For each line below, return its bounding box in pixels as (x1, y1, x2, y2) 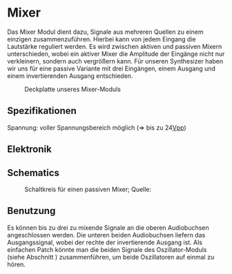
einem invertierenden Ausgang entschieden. (7, 71, 133, 80)
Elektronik (7, 144, 52, 155)
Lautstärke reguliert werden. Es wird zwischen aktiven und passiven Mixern (7, 42, 222, 50)
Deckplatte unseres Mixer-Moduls (24, 85, 121, 93)
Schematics (7, 167, 60, 179)
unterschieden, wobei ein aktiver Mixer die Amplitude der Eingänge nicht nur (7, 50, 225, 58)
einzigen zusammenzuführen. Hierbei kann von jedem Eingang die (7, 35, 196, 43)
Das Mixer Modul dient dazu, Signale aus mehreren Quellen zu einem (7, 28, 204, 36)
